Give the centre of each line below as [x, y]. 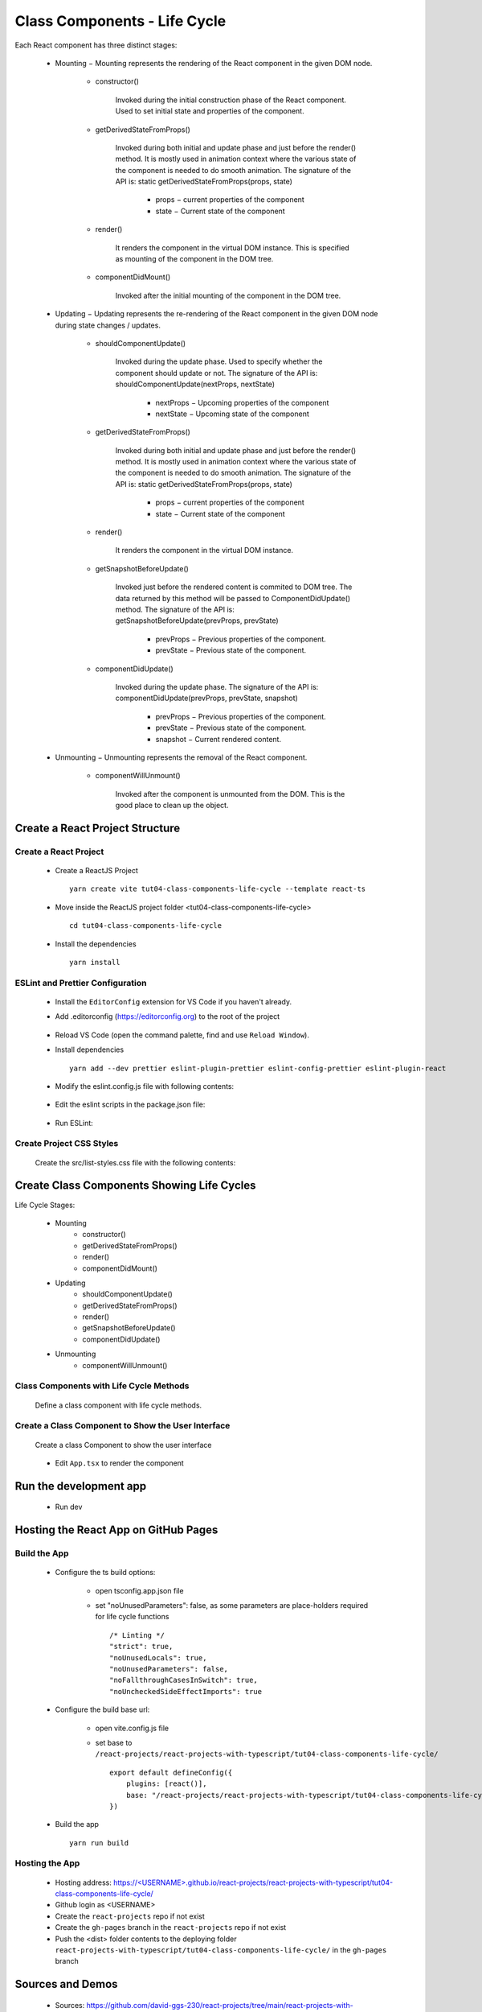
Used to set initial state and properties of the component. [210, 111]
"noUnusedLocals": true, [158, 1657]
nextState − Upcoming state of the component [232, 414]
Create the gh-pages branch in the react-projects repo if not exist [171, 1927]
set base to [114, 1742]
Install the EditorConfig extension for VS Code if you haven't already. [174, 1001]
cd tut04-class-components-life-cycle [146, 926]
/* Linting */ [137, 1635]
